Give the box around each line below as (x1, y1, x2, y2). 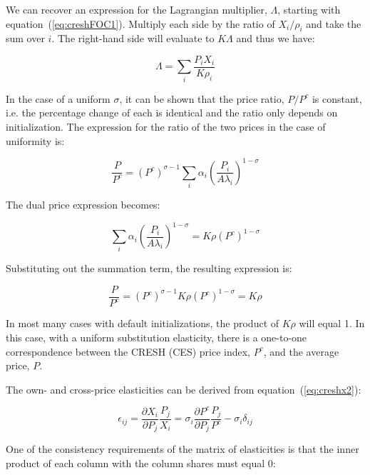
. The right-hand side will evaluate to (51, 31, 215, 46)
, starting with (277, 2, 341, 16)
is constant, (312, 91, 362, 106)
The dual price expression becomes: (6, 196, 160, 211)
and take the (306, 16, 361, 31)
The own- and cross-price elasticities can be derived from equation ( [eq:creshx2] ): (6, 381, 361, 396)
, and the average (263, 344, 339, 359)
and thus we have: (236, 31, 315, 46)
